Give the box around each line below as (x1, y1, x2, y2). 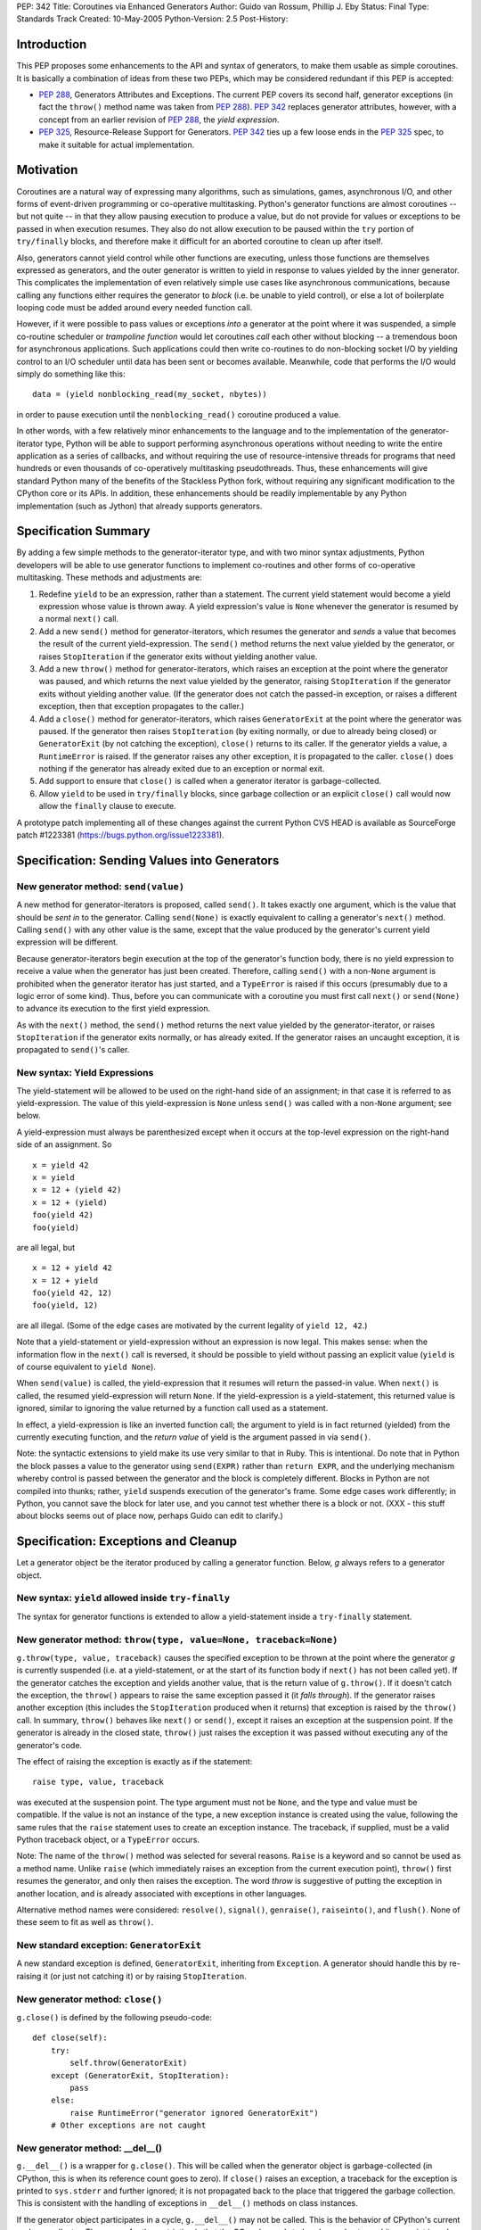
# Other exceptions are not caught (50, 2120, 207, 2131)
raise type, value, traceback (32, 1777, 165, 1788)
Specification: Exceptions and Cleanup (16, 1534, 238, 1549)
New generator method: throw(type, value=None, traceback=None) (16, 1633, 338, 1646)
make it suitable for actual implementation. (38, 139, 195, 150)
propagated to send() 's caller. (16, 1045, 130, 1055)
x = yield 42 (32, 1160, 89, 1170)
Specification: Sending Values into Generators (16, 853, 280, 868)
